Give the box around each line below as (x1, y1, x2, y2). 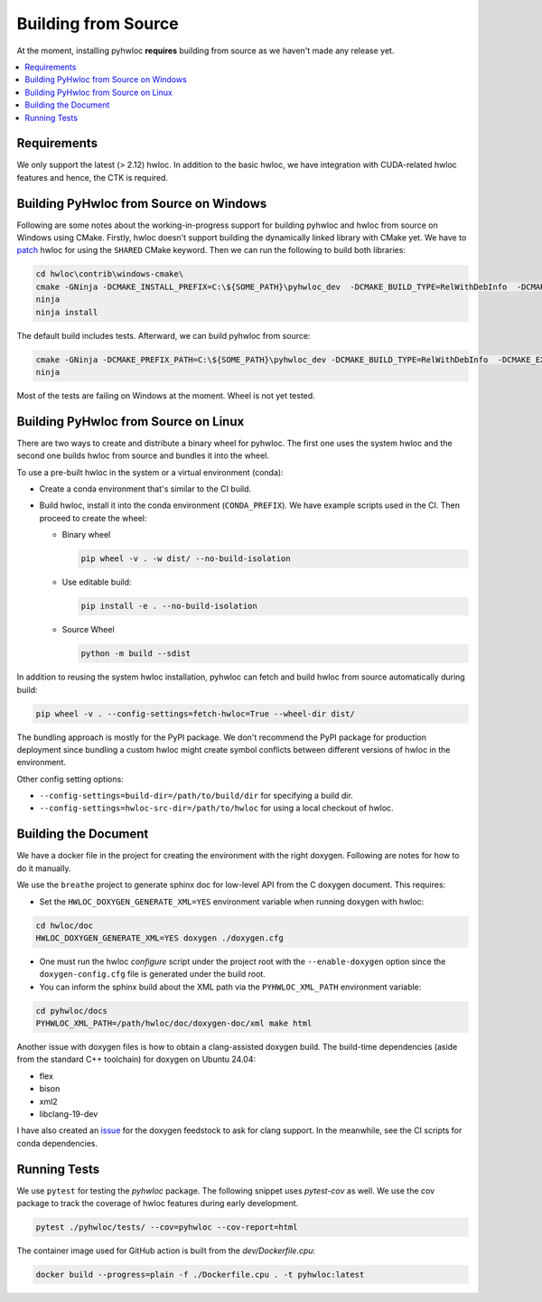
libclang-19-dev (39, 1108, 98, 1119)
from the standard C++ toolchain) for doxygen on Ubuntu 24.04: (16, 1054, 257, 1065)
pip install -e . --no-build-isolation (80, 601, 257, 612)
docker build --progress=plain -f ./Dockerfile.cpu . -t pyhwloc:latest (35, 1269, 365, 1280)
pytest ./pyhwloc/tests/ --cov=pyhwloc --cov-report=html (35, 1222, 298, 1232)
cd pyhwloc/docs (35, 1006, 108, 1016)
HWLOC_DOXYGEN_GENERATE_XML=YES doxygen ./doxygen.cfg (35, 932, 284, 943)
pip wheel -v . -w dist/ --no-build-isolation (80, 554, 291, 564)
